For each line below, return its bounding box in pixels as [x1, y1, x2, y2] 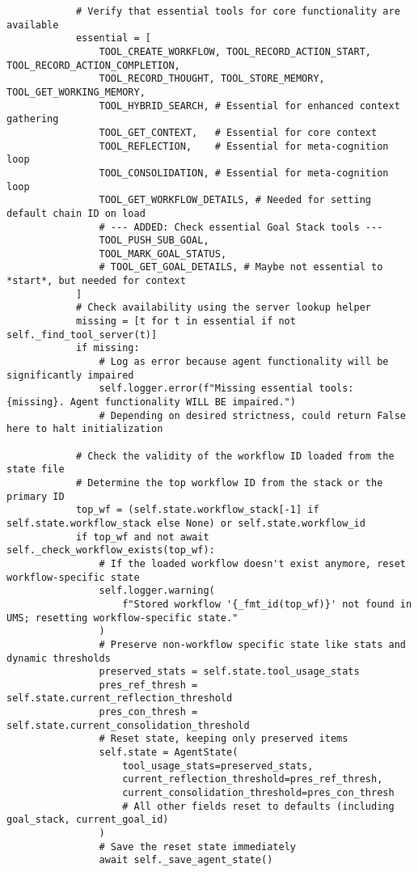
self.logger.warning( [99, 585, 215, 597]
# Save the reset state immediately [99, 840, 296, 853]
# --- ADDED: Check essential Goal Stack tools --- [99, 221, 383, 233]
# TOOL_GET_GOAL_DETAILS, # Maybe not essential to [99, 261, 383, 273]
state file [6, 464, 65, 476]
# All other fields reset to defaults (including [122, 800, 395, 812]
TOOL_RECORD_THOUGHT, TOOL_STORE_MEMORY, [99, 73, 325, 85]
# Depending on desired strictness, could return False [99, 409, 406, 421]
